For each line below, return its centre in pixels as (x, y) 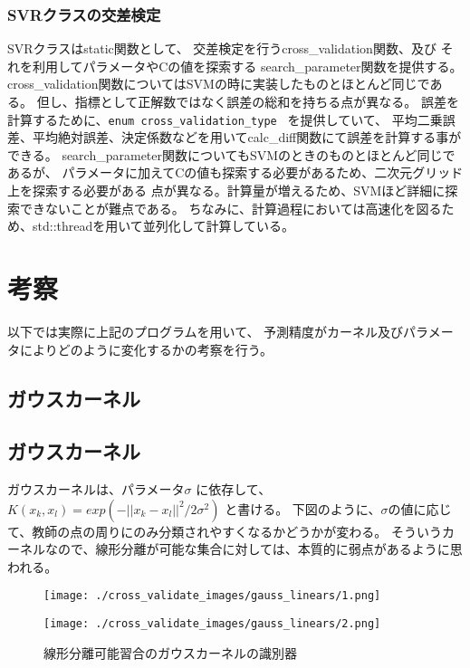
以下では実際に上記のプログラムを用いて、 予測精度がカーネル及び (206, 331)
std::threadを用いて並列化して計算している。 (163, 226)
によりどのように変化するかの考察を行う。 (146, 349)
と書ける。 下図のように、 (303, 508)
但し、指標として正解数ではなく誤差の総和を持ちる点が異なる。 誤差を (248, 101)
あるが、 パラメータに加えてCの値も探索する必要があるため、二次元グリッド (235, 172)
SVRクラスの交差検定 (84, 14)
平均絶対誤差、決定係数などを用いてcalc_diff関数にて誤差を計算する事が (247, 137)
